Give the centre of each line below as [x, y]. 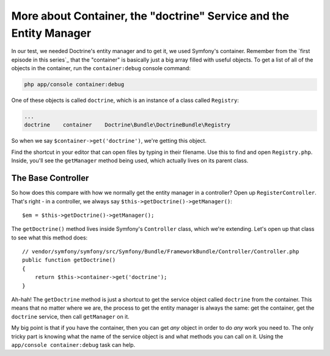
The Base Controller [50, 178]
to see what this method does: [50, 238]
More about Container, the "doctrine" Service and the [150, 16]
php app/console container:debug [74, 85]
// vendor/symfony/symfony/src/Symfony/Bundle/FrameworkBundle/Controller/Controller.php [161, 252]
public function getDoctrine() [69, 260]
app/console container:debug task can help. [73, 345]
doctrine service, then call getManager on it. [70, 316]
